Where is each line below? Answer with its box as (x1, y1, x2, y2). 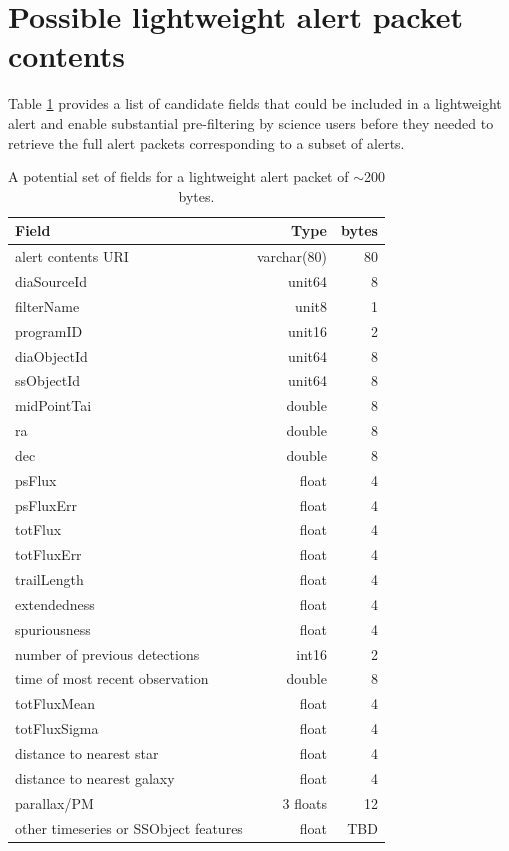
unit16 (288, 320, 327, 341)
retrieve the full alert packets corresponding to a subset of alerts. (8, 132, 405, 153)
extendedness (15, 593, 95, 614)
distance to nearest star (15, 743, 159, 763)
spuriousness (15, 618, 91, 639)
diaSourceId (15, 270, 88, 291)
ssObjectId (15, 370, 81, 391)
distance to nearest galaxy (15, 767, 175, 788)
